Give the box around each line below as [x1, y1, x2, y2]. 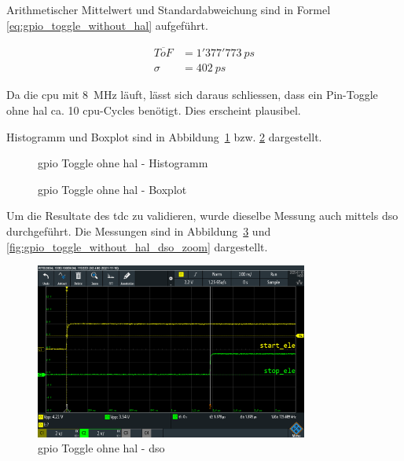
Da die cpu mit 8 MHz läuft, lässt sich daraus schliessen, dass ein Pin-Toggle [6, 86, 378, 103]
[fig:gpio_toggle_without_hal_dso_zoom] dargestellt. [6, 238, 268, 254]
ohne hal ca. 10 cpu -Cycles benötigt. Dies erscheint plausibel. [6, 102, 301, 119]
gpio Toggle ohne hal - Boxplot [38, 181, 187, 197]
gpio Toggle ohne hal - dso [38, 440, 165, 456]
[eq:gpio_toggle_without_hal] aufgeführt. [6, 16, 208, 33]
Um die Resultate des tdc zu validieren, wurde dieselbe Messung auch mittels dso [6, 207, 398, 224]
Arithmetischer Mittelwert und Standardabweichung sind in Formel [6, 2, 331, 17]
